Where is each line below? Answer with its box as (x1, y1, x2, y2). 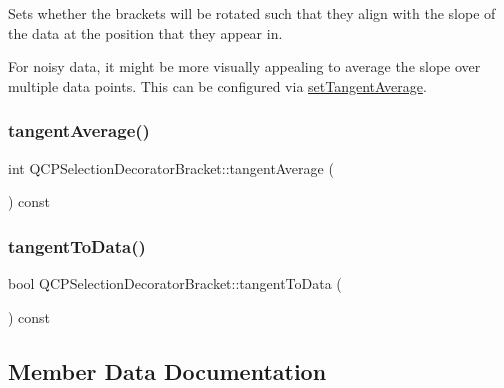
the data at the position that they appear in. (8, 22, 283, 43)
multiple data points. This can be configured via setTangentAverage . (8, 75, 427, 96)
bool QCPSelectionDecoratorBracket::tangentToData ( (8, 273, 342, 293)
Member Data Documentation (8, 355, 327, 386)
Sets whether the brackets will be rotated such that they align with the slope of (8, 3, 496, 23)
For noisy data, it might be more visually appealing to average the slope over (8, 56, 481, 77)
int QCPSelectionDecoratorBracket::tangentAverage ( (8, 157, 334, 178)
